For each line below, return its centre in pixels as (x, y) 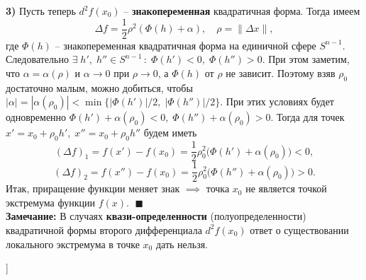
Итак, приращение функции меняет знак (93, 188)
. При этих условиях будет (277, 101)
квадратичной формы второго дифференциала (104, 229)
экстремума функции (50, 202)
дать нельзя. (182, 244)
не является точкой (286, 188)
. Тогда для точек (307, 117)
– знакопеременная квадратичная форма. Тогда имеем (242, 11)
